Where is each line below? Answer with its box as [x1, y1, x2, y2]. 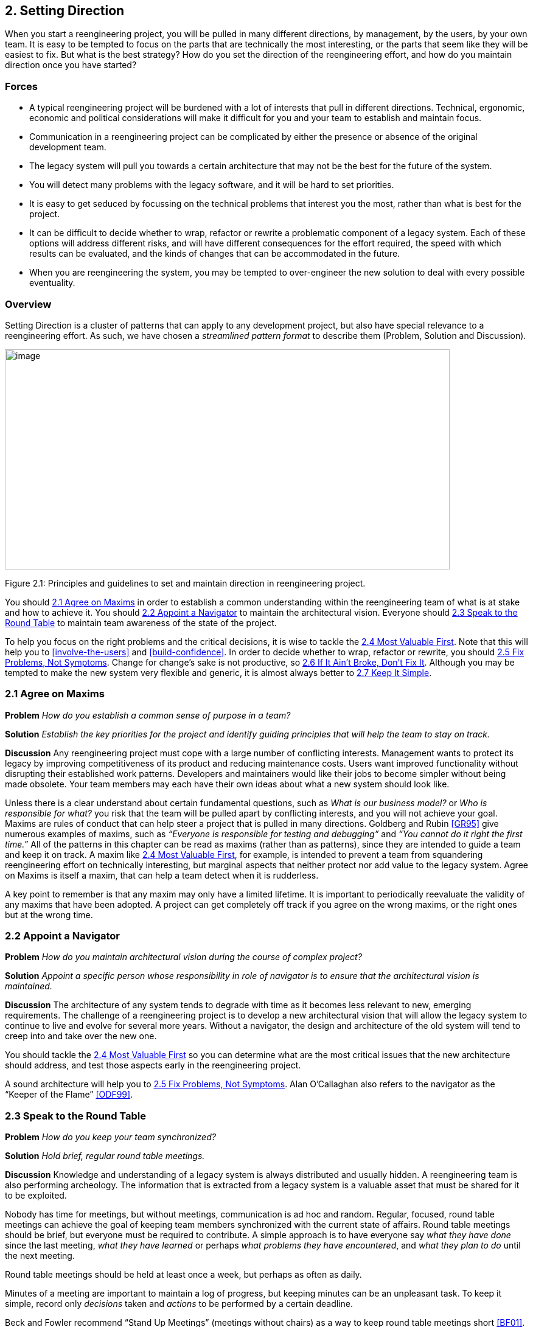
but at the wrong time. [5, 909, 93, 920]
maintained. [5, 981, 52, 992]
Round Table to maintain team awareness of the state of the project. [5, 617, 277, 628]
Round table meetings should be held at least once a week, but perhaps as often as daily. [5, 1269, 362, 1280]
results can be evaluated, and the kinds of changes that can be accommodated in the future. [29, 248, 400, 259]
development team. [29, 142, 106, 153]
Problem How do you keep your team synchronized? [5, 1132, 216, 1143]
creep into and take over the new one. [5, 1031, 157, 1042]
